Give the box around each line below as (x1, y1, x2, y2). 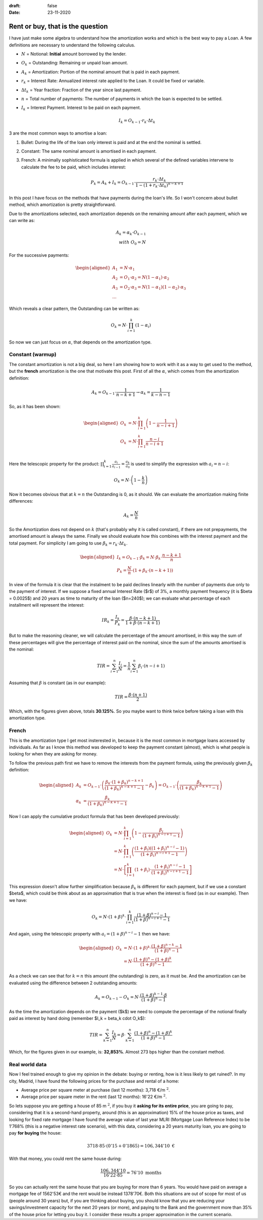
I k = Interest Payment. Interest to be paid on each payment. (21, 105, 141, 112)
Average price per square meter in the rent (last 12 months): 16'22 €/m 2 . (21, 1093, 167, 1100)
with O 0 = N (118, 239, 146, 246)
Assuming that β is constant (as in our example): (9, 680, 106, 686)
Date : (9, 10, 20, 16)
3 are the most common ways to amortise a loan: (9, 130, 107, 136)
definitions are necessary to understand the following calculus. (9, 42, 135, 48)
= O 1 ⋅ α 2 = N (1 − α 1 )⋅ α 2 (119, 275, 169, 282)
